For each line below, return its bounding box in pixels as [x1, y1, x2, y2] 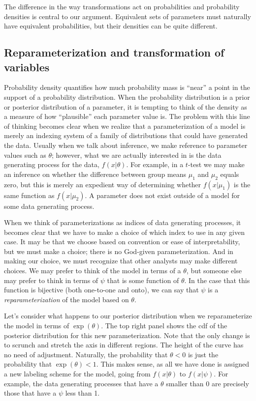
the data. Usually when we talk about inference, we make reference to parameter [4, 140, 248, 150]
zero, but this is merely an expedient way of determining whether [4, 179, 201, 189]
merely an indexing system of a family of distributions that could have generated [4, 130, 248, 141]
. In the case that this [184, 275, 250, 285]
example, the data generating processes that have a [4, 378, 159, 388]
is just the [188, 349, 219, 359]
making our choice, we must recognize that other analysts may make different [4, 256, 238, 266]
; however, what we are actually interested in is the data [52, 149, 222, 160]
